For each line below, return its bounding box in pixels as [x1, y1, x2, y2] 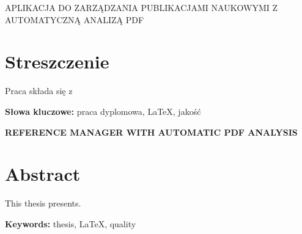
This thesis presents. [5, 197, 81, 210]
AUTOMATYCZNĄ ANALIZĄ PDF [5, 13, 144, 26]
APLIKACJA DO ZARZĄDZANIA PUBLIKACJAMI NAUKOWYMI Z [5, 1, 278, 13]
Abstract [5, 161, 81, 186]
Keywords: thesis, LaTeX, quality [5, 217, 136, 230]
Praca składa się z [5, 84, 73, 97]
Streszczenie [5, 49, 109, 74]
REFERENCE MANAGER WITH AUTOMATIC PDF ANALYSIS [5, 125, 298, 138]
